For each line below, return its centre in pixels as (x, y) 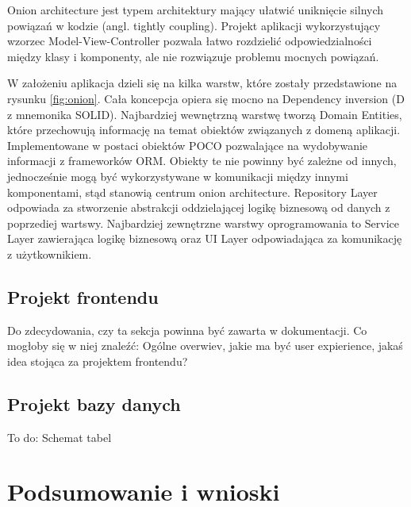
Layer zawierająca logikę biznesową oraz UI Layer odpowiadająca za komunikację (205, 238)
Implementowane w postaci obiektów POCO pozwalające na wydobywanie (188, 145)
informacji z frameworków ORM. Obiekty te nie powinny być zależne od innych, (202, 161)
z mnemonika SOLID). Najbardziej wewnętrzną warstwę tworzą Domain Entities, (205, 114)
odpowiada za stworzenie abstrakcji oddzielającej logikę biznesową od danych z (199, 207)
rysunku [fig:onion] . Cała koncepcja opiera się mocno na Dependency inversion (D (206, 98)
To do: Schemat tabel (60, 437)
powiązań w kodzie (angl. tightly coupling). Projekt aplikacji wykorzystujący (194, 25)
